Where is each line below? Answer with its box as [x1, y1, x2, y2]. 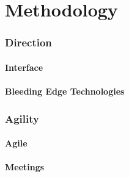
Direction [5, 35, 52, 50]
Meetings [5, 161, 45, 173]
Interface [5, 60, 43, 73]
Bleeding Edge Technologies [5, 85, 125, 97]
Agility [5, 110, 39, 126]
